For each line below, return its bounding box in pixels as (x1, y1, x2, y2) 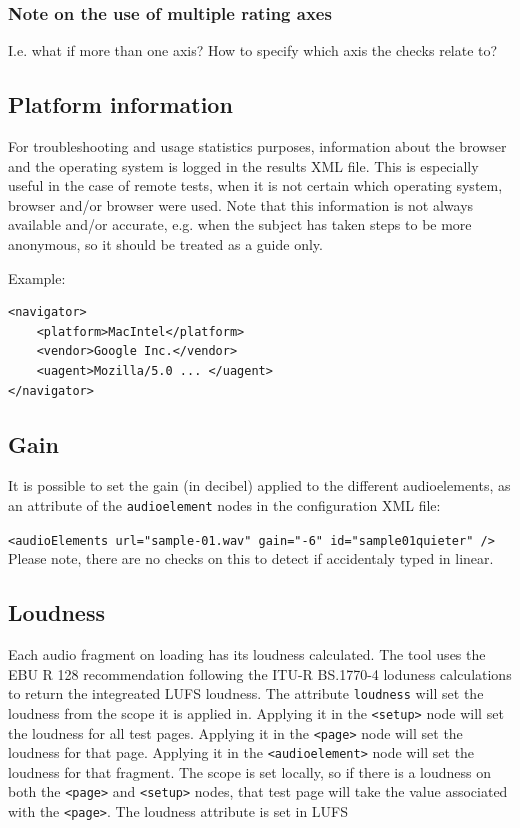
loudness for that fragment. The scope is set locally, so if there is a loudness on (8, 761, 491, 782)
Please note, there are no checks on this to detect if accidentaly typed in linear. (8, 548, 494, 569)
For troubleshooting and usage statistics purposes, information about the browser (8, 136, 507, 157)
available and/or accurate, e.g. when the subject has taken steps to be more (8, 214, 472, 235)
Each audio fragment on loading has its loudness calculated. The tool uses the (8, 644, 486, 665)
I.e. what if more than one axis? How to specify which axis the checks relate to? (8, 40, 498, 61)
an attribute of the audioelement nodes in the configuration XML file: (8, 494, 441, 515)
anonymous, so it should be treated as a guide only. (8, 233, 323, 254)
